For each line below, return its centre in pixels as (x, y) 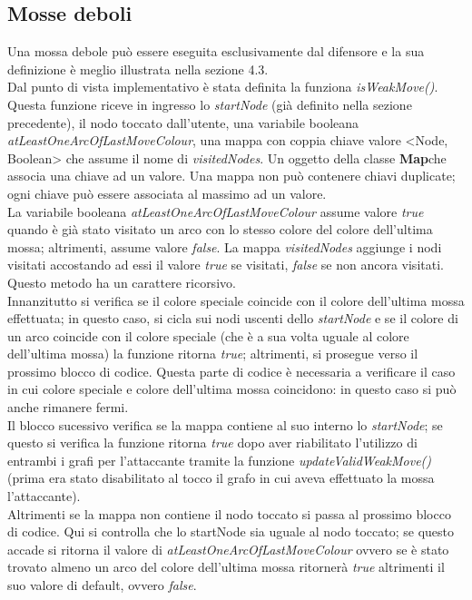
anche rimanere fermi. (68, 407)
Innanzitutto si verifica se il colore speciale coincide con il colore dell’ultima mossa (236, 300)
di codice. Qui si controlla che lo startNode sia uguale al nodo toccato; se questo (231, 531)
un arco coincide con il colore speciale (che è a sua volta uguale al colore (208, 335)
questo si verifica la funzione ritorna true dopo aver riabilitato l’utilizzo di (212, 443)
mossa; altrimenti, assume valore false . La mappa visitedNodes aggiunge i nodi (225, 246)
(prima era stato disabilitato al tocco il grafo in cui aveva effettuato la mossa (221, 478)
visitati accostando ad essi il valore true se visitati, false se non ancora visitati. (226, 265)
